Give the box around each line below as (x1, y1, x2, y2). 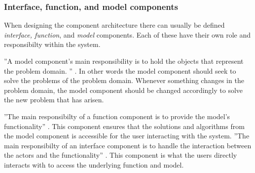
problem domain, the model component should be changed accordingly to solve (4, 85, 243, 95)
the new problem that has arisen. (4, 94, 104, 105)
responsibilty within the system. (4, 39, 101, 49)
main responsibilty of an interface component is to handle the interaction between (4, 140, 252, 150)
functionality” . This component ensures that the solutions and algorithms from (4, 121, 245, 131)
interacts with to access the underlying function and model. (4, 159, 184, 170)
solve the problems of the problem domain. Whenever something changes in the (4, 75, 244, 86)
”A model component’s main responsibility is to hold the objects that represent (4, 56, 244, 66)
